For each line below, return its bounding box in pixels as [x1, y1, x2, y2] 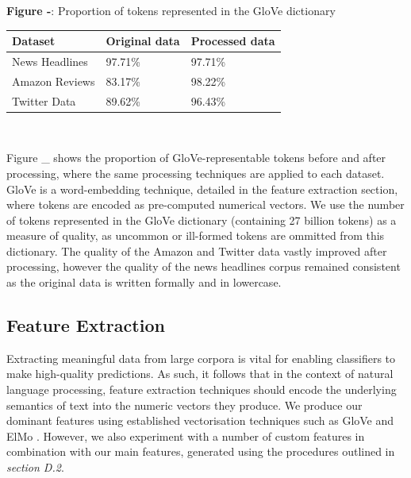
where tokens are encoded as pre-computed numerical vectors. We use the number [6, 196, 405, 213]
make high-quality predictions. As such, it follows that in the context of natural [6, 365, 394, 382]
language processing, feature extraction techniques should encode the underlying [6, 381, 397, 398]
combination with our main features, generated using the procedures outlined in [6, 443, 395, 460]
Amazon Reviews [12, 72, 95, 89]
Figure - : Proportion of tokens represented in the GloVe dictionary [6, 2, 336, 18]
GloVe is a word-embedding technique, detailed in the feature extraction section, [6, 180, 398, 197]
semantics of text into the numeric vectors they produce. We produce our [6, 396, 363, 413]
